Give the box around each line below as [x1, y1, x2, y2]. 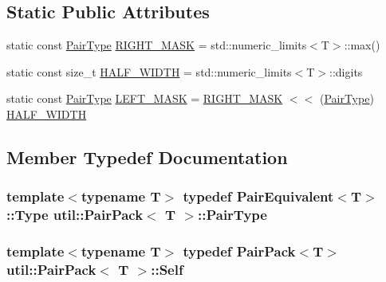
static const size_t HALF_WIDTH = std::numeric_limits [6, 63, 292, 80]
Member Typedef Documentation [6, 144, 288, 169]
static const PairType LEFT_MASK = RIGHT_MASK [6, 90, 283, 107]
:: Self [151, 259, 183, 279]
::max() [344, 37, 380, 53]
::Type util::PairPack [6, 205, 144, 225]
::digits [329, 63, 363, 80]
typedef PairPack [183, 241, 296, 261]
